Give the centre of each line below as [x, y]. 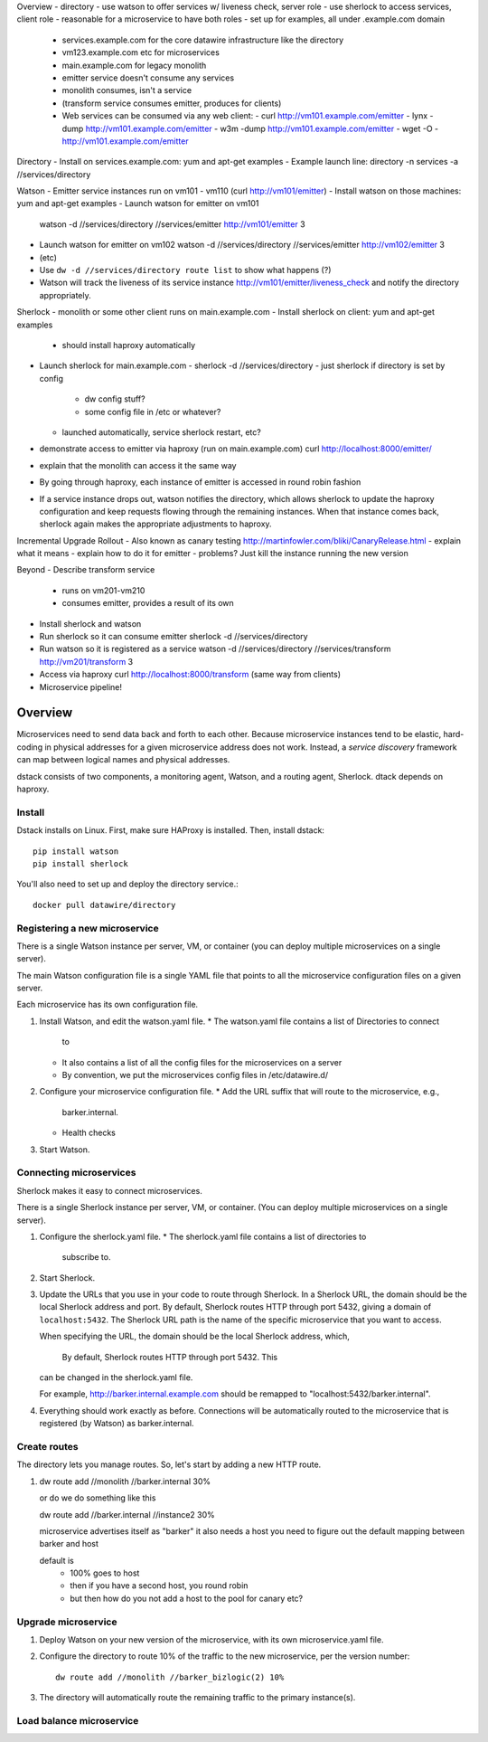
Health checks [89, 1133]
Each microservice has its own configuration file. [108, 1005]
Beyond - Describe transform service [86, 570]
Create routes [47, 1446]
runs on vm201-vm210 [103, 590]
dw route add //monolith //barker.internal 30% [125, 1481]
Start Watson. [65, 1150]
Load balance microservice [78, 1720]
